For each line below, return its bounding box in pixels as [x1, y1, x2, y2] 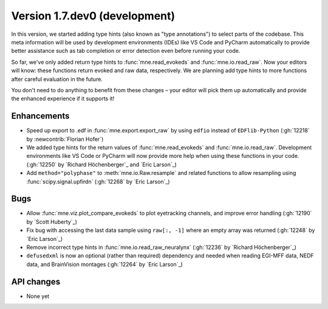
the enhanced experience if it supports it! [11, 95, 115, 103]
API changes [11, 276, 61, 287]
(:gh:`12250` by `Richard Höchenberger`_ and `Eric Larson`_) [26, 161, 177, 168]
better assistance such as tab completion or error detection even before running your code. [11, 47, 241, 55]
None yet [26, 292, 50, 300]
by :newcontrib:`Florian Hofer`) [26, 135, 104, 143]
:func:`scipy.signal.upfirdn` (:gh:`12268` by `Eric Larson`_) [26, 178, 170, 185]
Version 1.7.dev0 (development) [11, 9, 176, 22]
